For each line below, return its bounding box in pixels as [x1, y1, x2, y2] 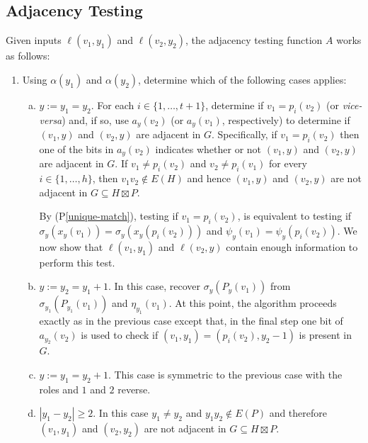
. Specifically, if [212, 127, 277, 142]
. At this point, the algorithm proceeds [168, 296, 337, 310]
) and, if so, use [62, 112, 129, 127]
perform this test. [39, 254, 115, 269]
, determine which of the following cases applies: [138, 72, 347, 86]
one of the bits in [39, 141, 114, 156]
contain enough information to [226, 239, 358, 254]
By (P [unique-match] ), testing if [39, 208, 178, 223]
